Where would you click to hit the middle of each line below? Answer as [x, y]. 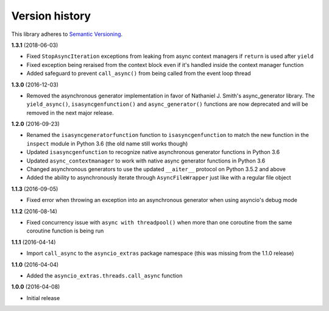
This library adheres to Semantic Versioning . [67, 34]
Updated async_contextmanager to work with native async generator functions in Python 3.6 [146, 161]
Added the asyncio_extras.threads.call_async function [104, 275]
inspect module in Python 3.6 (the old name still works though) [107, 144]
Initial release [43, 298]
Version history [51, 16]
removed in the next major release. [70, 113]
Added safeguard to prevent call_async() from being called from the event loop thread [139, 74]
